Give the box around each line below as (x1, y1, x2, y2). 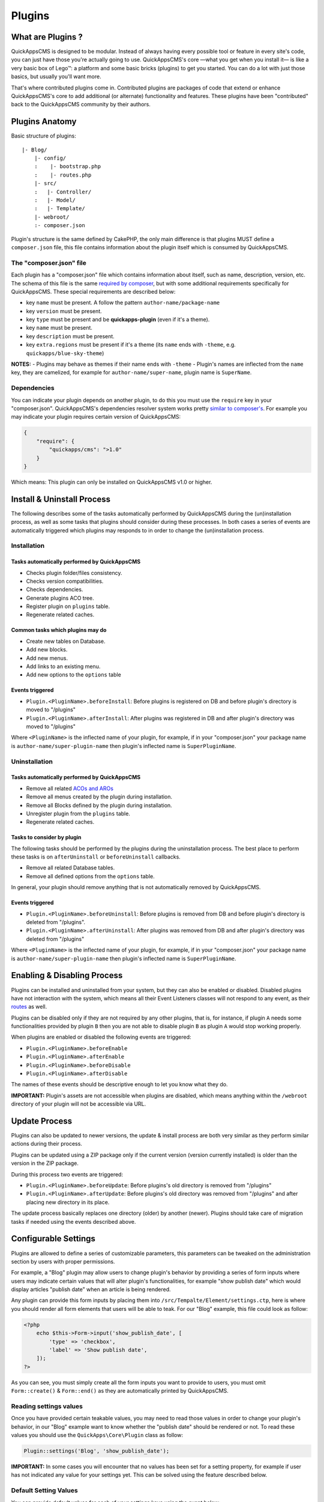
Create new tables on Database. (26, 637, 106, 645)
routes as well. (11, 1003, 47, 1011)
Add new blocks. (26, 646, 68, 653)
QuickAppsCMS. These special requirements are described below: (11, 288, 176, 295)
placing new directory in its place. (26, 1199, 110, 1206)
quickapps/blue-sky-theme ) (26, 349, 104, 357)
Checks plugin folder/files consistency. (26, 569, 122, 576)
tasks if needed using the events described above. (11, 1218, 136, 1225)
